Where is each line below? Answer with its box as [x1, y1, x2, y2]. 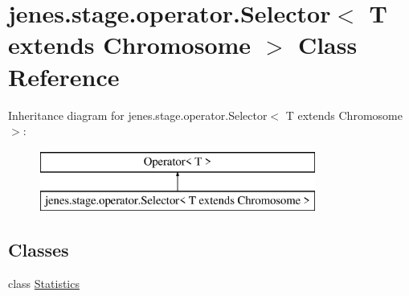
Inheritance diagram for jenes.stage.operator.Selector [8, 106, 268, 123]
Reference [8, 60, 120, 92]
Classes [8, 237, 69, 262]
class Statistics [8, 275, 80, 292]
